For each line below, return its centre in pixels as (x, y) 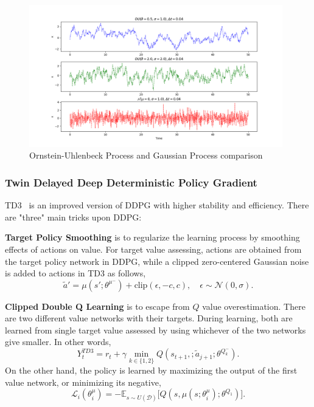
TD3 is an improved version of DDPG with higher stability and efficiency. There (157, 205)
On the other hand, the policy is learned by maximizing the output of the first (151, 370)
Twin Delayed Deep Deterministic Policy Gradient (131, 182)
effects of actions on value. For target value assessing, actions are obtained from (153, 249)
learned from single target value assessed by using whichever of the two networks (155, 330)
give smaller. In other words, (58, 342)
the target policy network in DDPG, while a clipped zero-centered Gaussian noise (157, 261)
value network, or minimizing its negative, (83, 382)
